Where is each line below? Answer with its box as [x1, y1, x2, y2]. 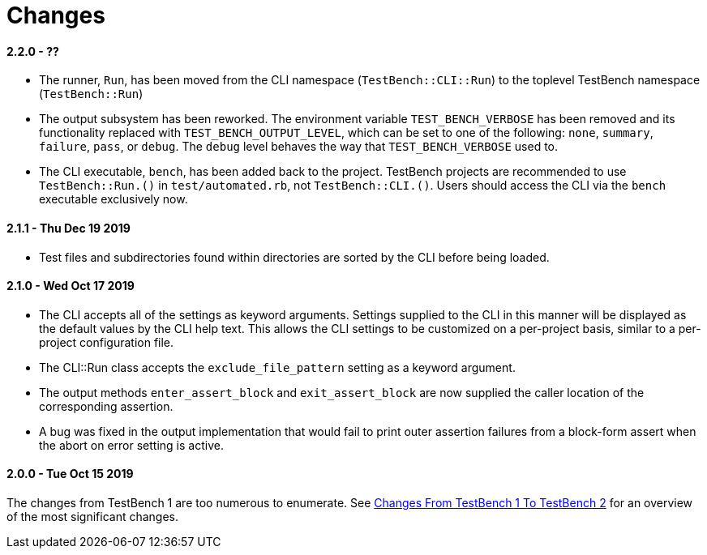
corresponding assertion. [39, 399, 174, 413]
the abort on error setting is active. [39, 438, 224, 452]
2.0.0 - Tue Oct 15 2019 [6, 467, 134, 481]
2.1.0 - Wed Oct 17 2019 [6, 279, 135, 293]
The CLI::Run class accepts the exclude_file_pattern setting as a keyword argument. [39, 360, 516, 374]
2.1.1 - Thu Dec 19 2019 [6, 220, 131, 235]
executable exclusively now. [39, 192, 188, 207]
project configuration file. [39, 335, 174, 349]
